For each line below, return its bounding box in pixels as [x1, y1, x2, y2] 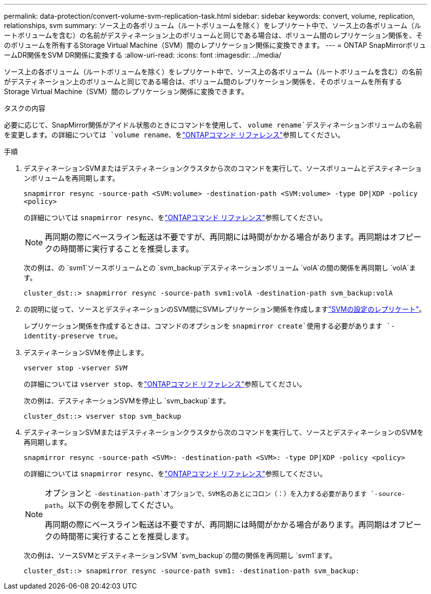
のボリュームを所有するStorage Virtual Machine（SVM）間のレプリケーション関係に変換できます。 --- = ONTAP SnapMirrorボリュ [4, 41, 426, 49]
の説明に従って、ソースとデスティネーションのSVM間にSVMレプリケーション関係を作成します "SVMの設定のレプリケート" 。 [24, 305, 426, 313]
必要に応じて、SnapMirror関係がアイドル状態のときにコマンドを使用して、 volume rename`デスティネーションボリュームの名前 [4, 121, 422, 129]
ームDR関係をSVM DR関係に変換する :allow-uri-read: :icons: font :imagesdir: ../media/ [4, 51, 281, 59]
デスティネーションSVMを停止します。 [24, 348, 148, 357]
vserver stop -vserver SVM [24, 364, 127, 372]
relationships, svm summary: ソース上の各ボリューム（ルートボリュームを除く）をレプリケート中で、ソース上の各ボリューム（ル [4, 21, 421, 30]
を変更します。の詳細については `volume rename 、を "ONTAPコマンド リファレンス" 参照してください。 [4, 131, 344, 139]
